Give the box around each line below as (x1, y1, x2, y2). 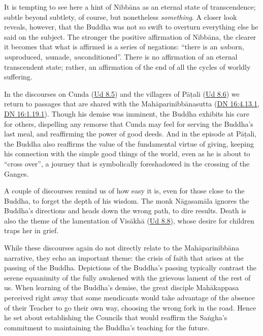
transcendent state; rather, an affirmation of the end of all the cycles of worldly (4, 61, 251, 72)
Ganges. (4, 168, 29, 179)
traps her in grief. (4, 225, 59, 236)
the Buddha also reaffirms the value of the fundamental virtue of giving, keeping (4, 138, 254, 149)
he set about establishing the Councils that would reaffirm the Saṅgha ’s (4, 312, 227, 323)
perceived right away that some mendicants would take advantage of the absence (4, 292, 255, 303)
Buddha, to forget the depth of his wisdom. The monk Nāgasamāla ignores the (4, 195, 249, 206)
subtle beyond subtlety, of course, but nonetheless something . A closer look (4, 11, 237, 22)
